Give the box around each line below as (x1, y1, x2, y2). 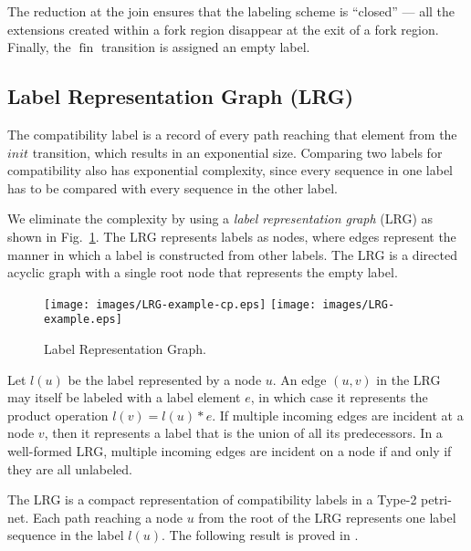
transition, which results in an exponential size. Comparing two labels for (32, 142, 443, 161)
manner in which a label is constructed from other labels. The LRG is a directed (7, 244, 457, 264)
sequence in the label (7, 525, 124, 545)
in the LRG (376, 369, 441, 389)
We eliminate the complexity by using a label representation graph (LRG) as (7, 209, 434, 228)
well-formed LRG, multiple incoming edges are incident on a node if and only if (7, 442, 452, 461)
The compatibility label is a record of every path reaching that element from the (7, 124, 457, 143)
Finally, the (7, 37, 71, 57)
